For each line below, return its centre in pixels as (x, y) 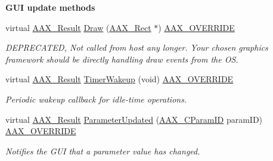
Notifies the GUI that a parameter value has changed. (103, 151)
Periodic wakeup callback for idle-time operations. (96, 99)
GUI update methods (50, 7)
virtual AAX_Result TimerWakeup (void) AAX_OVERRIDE (120, 79)
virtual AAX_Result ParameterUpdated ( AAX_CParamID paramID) (134, 119)
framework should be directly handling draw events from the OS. (122, 59)
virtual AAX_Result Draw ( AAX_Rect (78, 27)
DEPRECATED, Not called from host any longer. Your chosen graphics (137, 47)
